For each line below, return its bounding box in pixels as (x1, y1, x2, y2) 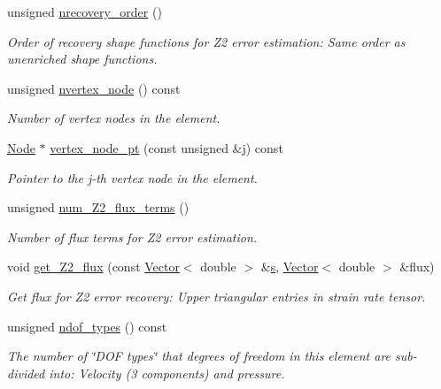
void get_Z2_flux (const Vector (7, 257, 180, 276)
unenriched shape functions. (7, 50, 158, 68)
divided (7, 363, 45, 382)
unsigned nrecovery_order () (7, 3, 162, 20)
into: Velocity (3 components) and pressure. (49, 363, 285, 382)
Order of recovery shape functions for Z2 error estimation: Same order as (7, 32, 406, 50)
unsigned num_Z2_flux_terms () (7, 198, 190, 217)
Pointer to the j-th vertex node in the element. (7, 168, 258, 187)
